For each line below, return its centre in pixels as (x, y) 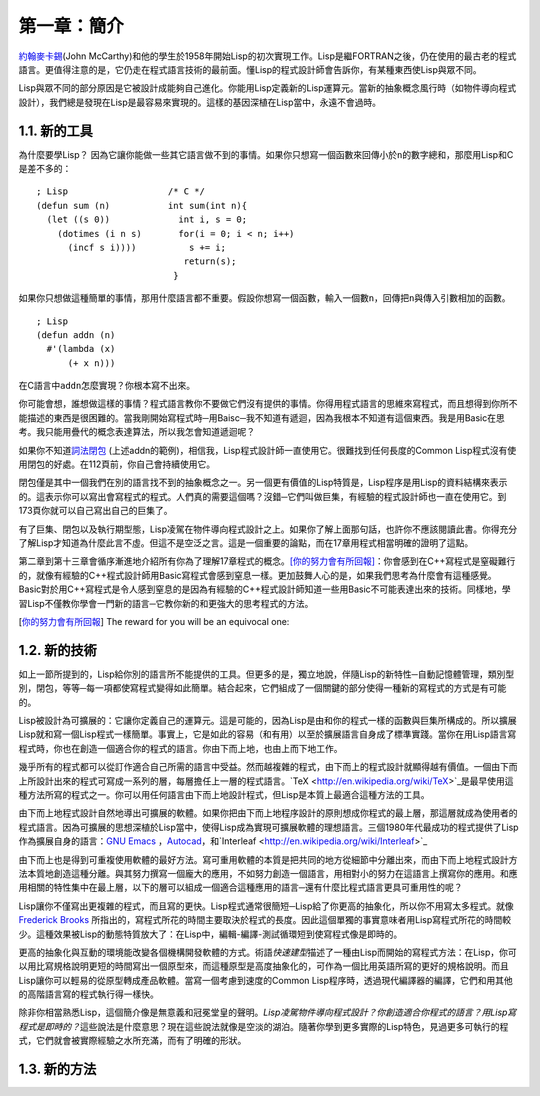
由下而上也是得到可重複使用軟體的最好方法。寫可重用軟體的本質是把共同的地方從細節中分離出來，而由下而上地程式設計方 (268, 859)
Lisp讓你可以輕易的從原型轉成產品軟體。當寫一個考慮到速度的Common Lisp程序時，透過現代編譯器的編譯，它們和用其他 (266, 980)
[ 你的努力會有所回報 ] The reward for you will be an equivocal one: (154, 621)
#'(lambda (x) (81, 349)
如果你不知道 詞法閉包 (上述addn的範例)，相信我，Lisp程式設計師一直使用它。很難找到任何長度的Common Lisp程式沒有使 (267, 450)
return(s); (210, 261)
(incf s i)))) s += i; (147, 247)
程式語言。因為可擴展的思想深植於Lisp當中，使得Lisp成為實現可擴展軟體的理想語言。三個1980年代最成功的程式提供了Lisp (268, 827)
